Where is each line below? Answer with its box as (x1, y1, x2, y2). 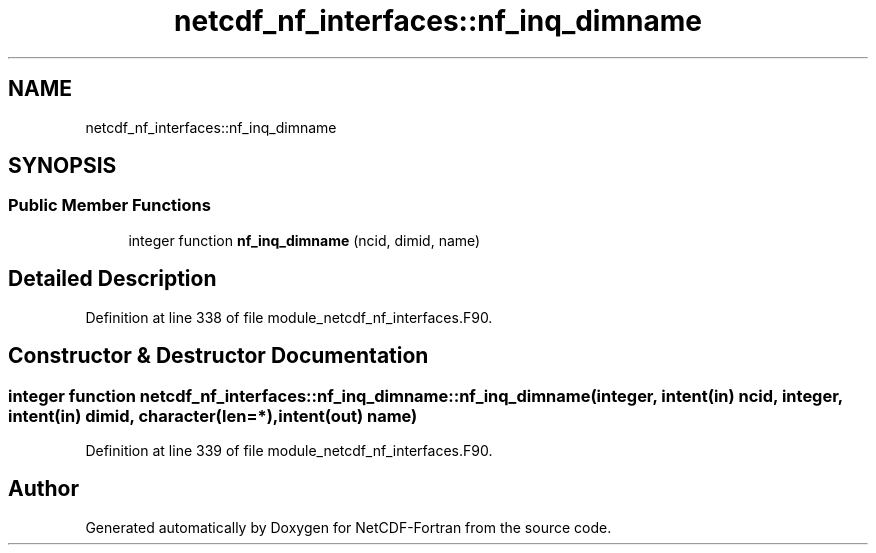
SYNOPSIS (8, 153, 117, 179)
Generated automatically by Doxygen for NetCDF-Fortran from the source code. (85, 518, 612, 536)
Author (8, 476, 79, 502)
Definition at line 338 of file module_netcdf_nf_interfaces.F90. (85, 308, 493, 326)
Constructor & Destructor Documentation (8, 343, 429, 369)
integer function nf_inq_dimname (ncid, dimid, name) (128, 231, 481, 249)
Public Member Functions (8, 195, 211, 216)
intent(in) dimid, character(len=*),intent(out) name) (8, 405, 418, 426)
